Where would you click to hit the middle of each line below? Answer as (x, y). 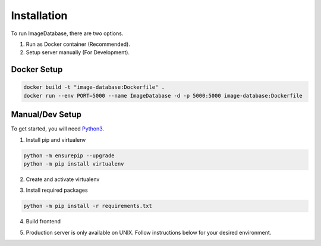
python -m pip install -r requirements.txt (88, 206)
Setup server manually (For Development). (78, 52)
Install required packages (57, 190)
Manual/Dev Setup (46, 115)
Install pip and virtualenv (56, 139)
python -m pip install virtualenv (74, 164)
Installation (39, 15)
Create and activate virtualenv (63, 179)
